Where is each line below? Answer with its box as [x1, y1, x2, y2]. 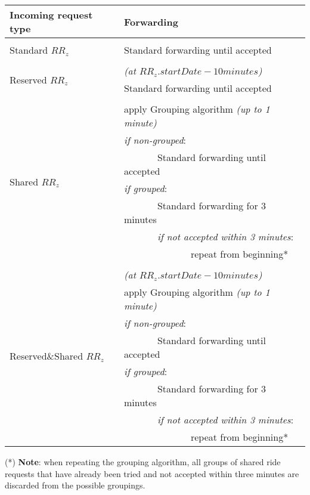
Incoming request [10, 8, 93, 21]
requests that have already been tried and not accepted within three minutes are [5, 467, 299, 479]
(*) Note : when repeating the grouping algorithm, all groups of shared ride [5, 456, 281, 468]
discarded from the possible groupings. [5, 479, 145, 491]
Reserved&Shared [10, 349, 83, 363]
